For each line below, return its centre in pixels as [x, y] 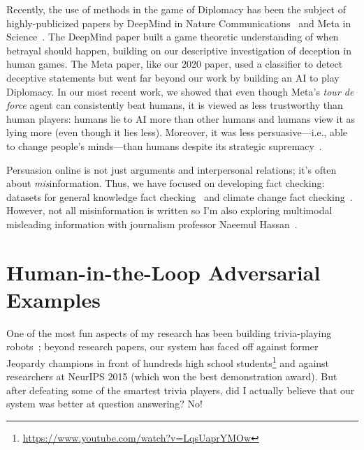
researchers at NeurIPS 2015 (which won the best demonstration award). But [172, 376]
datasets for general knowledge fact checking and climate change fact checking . [180, 196]
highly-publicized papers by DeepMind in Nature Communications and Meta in [179, 23]
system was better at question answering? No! [104, 404]
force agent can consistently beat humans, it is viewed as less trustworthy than [175, 105]
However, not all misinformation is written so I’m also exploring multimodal [169, 210]
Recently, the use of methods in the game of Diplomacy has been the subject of [176, 9]
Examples [53, 299]
